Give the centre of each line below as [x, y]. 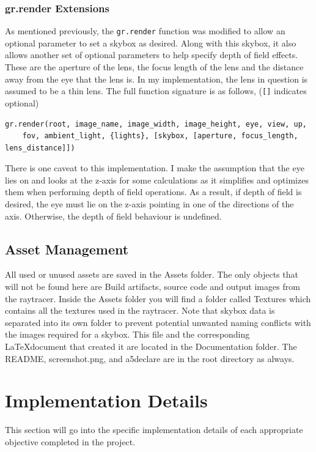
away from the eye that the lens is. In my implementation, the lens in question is [156, 79]
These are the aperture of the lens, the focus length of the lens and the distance [154, 67]
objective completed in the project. [70, 441]
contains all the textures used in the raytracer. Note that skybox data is [140, 310]
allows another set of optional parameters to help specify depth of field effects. [152, 55]
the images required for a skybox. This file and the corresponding [127, 334]
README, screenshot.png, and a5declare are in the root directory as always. [150, 358]
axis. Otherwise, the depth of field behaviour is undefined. [113, 216]
